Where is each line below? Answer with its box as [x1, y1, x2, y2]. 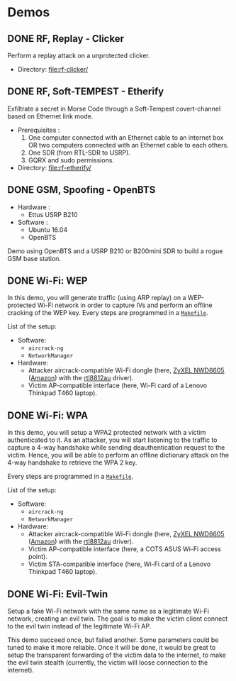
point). [28, 553, 47, 561]
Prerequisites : [17, 126, 60, 134]
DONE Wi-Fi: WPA [7, 409, 89, 421]
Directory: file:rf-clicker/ [17, 65, 89, 73]
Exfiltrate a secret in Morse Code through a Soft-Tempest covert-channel [7, 104, 221, 113]
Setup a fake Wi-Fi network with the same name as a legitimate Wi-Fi [7, 607, 209, 616]
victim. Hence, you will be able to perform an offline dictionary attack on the [7, 451, 230, 460]
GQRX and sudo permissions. [28, 155, 115, 164]
